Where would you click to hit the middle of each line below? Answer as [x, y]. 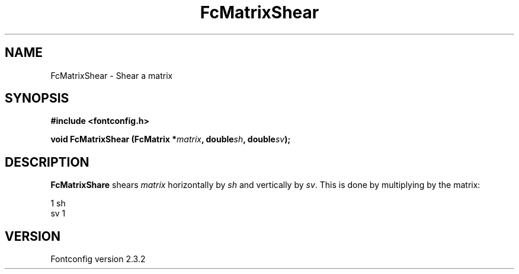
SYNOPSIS [37, 98]
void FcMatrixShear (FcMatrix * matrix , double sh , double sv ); [171, 139]
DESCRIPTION [47, 162]
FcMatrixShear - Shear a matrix [112, 75]
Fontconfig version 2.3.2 [98, 259]
